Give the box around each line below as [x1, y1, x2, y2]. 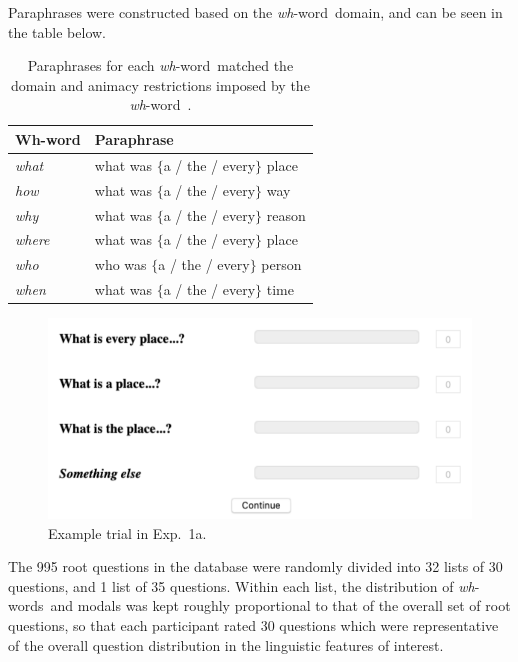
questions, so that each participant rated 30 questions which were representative [8, 615, 499, 636]
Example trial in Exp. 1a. [48, 522, 207, 543]
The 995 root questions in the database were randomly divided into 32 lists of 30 [8, 556, 503, 577]
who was [94, 254, 147, 275]
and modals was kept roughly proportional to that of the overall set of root [50, 595, 511, 616]
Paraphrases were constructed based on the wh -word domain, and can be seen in [8, 2, 503, 22]
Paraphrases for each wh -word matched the [27, 55, 294, 76]
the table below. [8, 21, 106, 42]
